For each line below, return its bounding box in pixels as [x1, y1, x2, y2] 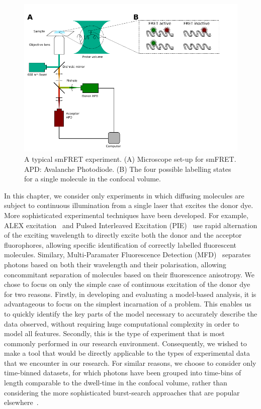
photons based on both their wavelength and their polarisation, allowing [4, 259, 226, 269]
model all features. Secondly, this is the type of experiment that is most [4, 328, 225, 339]
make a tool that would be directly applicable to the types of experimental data [4, 348, 250, 358]
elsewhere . [4, 397, 39, 407]
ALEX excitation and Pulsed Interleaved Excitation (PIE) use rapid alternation [4, 220, 257, 230]
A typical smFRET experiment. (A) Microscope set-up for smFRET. [24, 154, 236, 164]
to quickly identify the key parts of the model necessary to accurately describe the [4, 308, 257, 319]
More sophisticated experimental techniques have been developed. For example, [4, 210, 248, 220]
